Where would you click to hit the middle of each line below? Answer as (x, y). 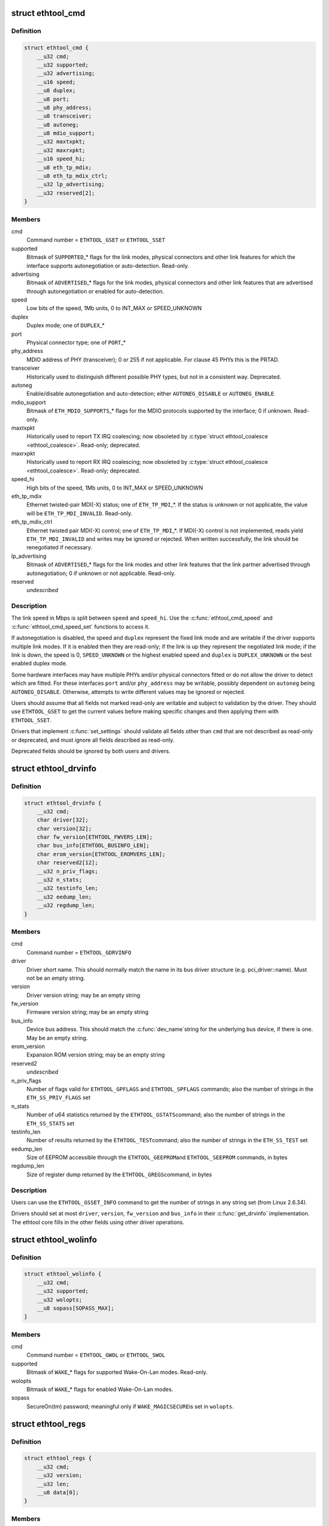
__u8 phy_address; (64, 107)
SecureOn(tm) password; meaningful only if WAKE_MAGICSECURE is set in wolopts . (130, 1406)
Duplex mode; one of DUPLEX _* (65, 325)
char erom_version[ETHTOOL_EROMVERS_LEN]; (101, 854)
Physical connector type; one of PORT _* (76, 342)
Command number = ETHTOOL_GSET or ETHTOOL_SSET (96, 240)
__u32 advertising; (66, 74)
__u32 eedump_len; (64, 897)
